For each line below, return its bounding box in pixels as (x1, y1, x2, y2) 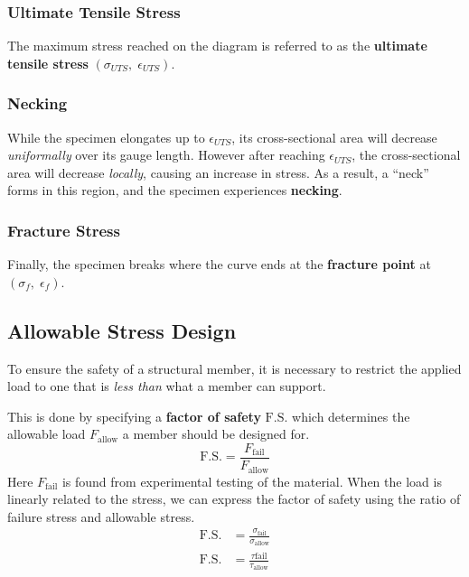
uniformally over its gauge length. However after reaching (7, 145, 325, 164)
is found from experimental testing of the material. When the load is (61, 471, 442, 490)
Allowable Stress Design (7, 316, 237, 344)
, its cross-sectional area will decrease (231, 127, 437, 146)
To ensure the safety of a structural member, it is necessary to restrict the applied (7, 358, 462, 377)
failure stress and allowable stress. (7, 507, 195, 526)
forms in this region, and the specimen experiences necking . (7, 181, 342, 200)
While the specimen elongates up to (7, 127, 205, 146)
